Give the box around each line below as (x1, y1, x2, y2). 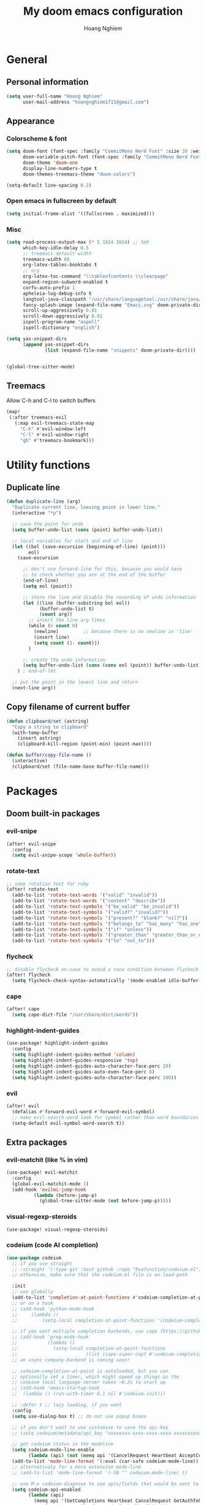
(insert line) (33, 634, 70, 640)
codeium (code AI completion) (6, 1241, 99, 1250)
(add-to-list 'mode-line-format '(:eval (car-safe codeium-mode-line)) (12, 1458, 199, 1464)
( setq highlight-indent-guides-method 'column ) (12, 1051, 136, 1058)
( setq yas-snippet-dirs (6, 336, 67, 342)
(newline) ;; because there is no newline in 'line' (33, 629, 193, 635)
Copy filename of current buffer (6, 702, 131, 713)
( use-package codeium (6, 1255, 62, 1261)
